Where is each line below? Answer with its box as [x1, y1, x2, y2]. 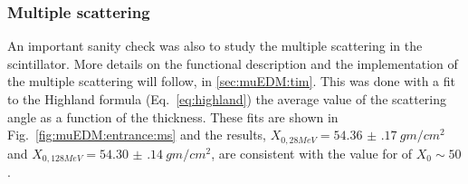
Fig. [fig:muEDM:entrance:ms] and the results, [7, 125, 266, 144]
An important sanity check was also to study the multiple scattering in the [7, 36, 423, 55]
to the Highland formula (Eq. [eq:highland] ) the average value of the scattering [7, 90, 447, 108]
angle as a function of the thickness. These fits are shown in [7, 107, 339, 126]
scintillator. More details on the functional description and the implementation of [7, 53, 458, 73]
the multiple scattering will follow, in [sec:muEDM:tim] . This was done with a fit [7, 72, 456, 91]
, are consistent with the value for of [211, 143, 413, 162]
